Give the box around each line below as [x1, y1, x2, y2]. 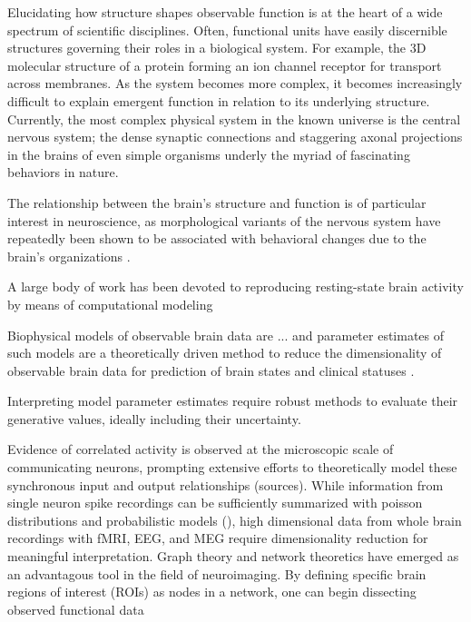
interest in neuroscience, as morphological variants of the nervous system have [7, 211, 441, 230]
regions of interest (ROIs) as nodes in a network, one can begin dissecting [7, 582, 417, 601]
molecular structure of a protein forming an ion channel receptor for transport [7, 55, 442, 74]
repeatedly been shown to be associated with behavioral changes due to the [7, 229, 427, 248]
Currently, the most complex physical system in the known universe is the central [7, 109, 461, 128]
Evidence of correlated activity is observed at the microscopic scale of [7, 439, 394, 459]
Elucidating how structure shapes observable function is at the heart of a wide [7, 3, 443, 21]
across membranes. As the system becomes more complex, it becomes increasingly [7, 74, 463, 93]
